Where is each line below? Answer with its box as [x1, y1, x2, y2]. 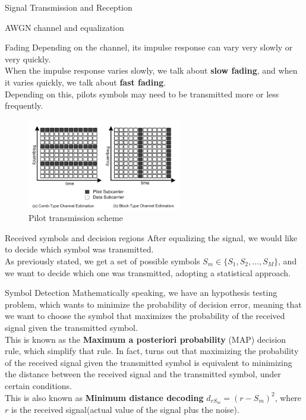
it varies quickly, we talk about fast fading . [5, 75, 166, 88]
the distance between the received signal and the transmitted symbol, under [5, 368, 281, 380]
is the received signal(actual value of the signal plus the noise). [11, 403, 239, 416]
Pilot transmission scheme [29, 211, 123, 224]
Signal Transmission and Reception [5, 1, 133, 13]
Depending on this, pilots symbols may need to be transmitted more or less [5, 87, 279, 100]
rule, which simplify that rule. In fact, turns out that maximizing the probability [5, 345, 299, 357]
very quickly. [5, 52, 51, 65]
